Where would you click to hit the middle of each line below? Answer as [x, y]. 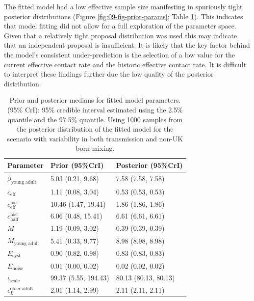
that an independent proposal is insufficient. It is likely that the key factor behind [127, 45]
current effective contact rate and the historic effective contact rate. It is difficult [125, 64]
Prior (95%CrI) [77, 165]
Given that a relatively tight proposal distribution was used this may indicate [121, 35]
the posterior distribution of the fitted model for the [95, 129]
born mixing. [95, 148]
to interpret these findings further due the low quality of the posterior [109, 74]
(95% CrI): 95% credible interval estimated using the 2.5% [95, 109]
